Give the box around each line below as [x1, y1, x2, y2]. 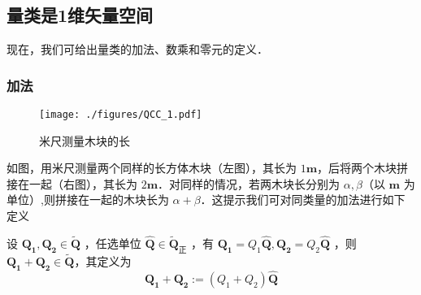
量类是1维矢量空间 [7, 2, 154, 28]
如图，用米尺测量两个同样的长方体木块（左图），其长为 [7, 159, 297, 176]
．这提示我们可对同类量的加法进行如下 [200, 191, 406, 208]
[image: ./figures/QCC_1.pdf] [39, 109, 202, 121]
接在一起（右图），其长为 [7, 175, 137, 192]
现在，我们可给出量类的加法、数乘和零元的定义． [7, 41, 268, 58]
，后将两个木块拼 [317, 159, 409, 176]
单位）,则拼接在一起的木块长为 [7, 191, 169, 208]
